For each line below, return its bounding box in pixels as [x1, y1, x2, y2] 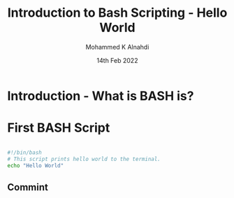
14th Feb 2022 [96, 56, 138, 64]
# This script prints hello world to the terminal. [7, 155, 161, 162]
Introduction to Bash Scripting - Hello [7, 5, 228, 21]
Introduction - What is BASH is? [7, 88, 194, 104]
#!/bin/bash [7, 148, 42, 156]
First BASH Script [7, 120, 110, 136]
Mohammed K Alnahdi [85, 43, 149, 51]
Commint [7, 181, 49, 193]
